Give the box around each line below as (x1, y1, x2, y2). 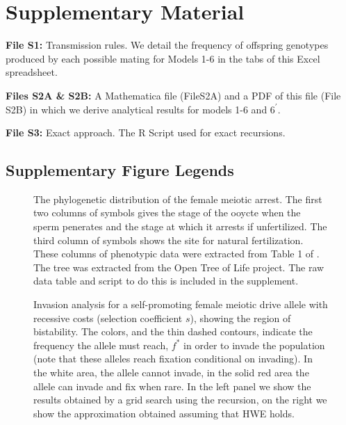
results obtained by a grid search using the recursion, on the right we (33, 392, 327, 407)
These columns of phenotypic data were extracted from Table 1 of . (33, 246, 320, 261)
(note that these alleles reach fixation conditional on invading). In (33, 351, 313, 366)
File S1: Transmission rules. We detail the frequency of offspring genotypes (6, 38, 329, 52)
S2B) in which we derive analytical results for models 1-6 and (6, 102, 267, 116)
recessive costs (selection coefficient (33, 310, 183, 325)
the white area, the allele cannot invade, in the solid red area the (33, 365, 309, 380)
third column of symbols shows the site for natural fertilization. (33, 232, 304, 247)
